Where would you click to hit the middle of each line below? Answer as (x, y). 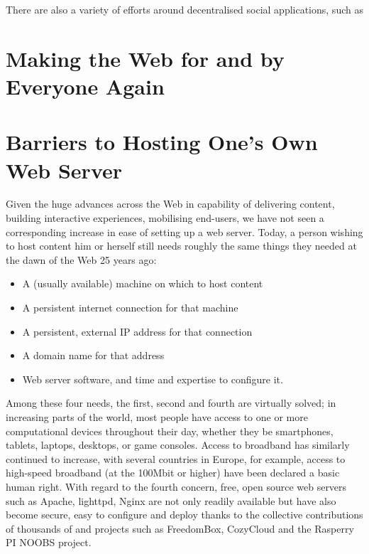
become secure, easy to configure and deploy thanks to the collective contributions (184, 515)
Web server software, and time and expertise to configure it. (153, 379)
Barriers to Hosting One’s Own (162, 142)
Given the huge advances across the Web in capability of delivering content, (170, 204)
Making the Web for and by (145, 58)
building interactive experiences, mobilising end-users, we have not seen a (165, 218)
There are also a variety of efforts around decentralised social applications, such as (184, 9)
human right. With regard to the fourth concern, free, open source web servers (176, 486)
